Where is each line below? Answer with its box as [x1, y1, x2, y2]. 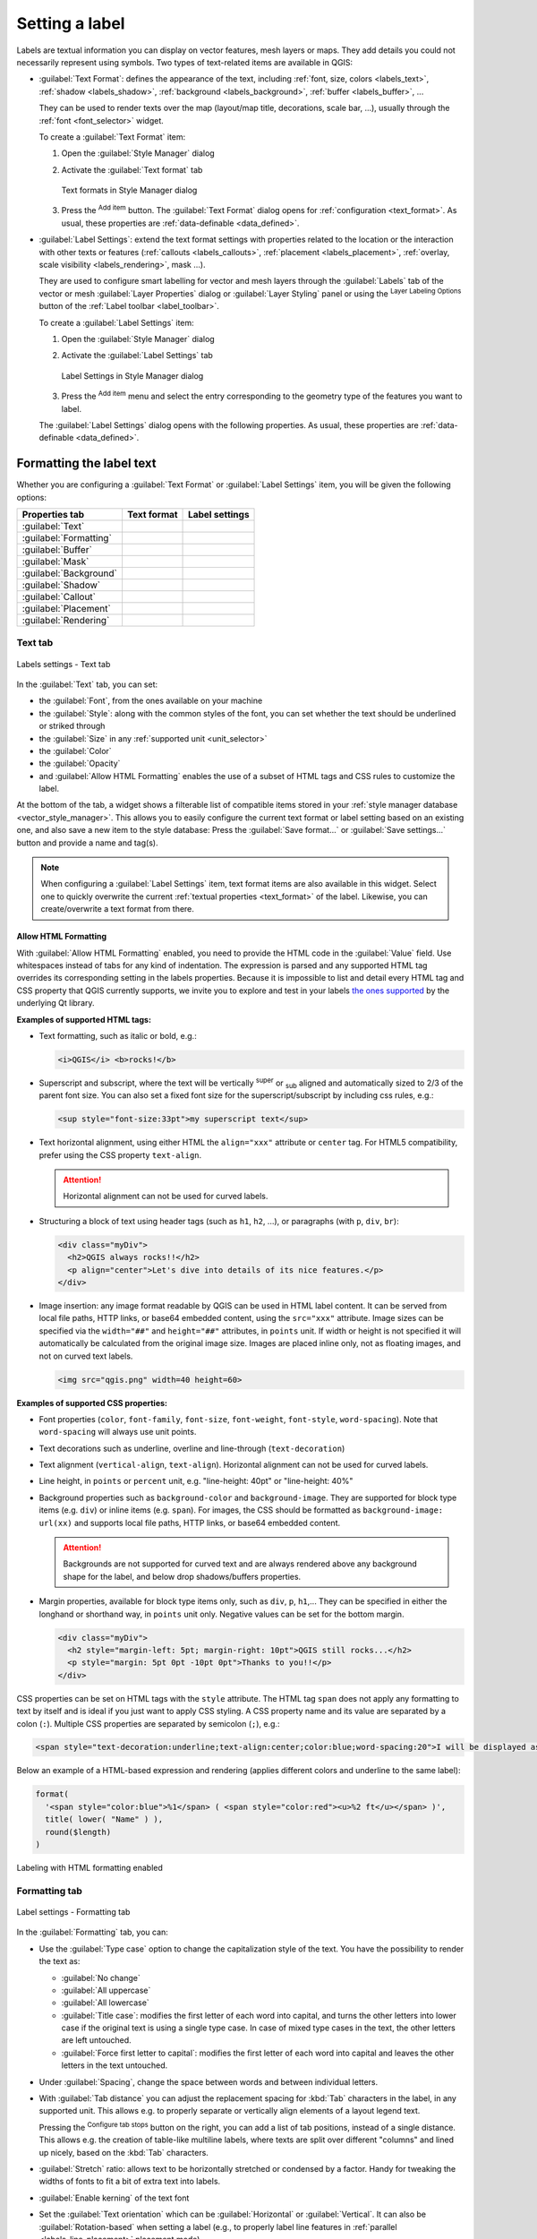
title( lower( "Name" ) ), [45, 1814, 164, 1824]
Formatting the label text [16, 456, 157, 471]
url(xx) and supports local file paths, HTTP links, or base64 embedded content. [38, 1517, 340, 1528]
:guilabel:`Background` [21, 567, 118, 579]
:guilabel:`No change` [61, 1972, 141, 1983]
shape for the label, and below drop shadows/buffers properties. [63, 1571, 302, 1582]
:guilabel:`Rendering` [21, 614, 110, 626]
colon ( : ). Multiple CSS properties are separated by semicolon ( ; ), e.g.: [16, 1718, 280, 1729]
